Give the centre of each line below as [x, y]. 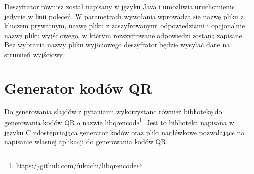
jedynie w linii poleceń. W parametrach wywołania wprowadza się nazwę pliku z [124, 16]
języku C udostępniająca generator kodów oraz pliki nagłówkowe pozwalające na [125, 132]
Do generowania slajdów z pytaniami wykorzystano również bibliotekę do [113, 111]
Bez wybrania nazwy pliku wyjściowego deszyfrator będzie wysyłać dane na [117, 45]
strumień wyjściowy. [34, 54]
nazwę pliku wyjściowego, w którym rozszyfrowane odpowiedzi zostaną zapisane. [124, 35]
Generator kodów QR [78, 87]
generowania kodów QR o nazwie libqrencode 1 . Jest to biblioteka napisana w [119, 122]
